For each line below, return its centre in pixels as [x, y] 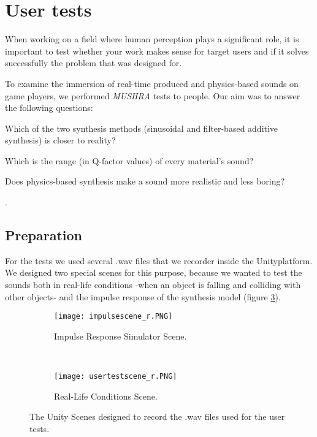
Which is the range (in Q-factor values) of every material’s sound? [129, 160]
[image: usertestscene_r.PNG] [116, 377]
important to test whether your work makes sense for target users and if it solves [157, 51]
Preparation [44, 235]
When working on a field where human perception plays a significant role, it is [152, 39]
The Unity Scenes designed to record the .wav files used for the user [157, 416]
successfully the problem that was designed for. [94, 63]
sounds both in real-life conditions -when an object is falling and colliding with [153, 285]
